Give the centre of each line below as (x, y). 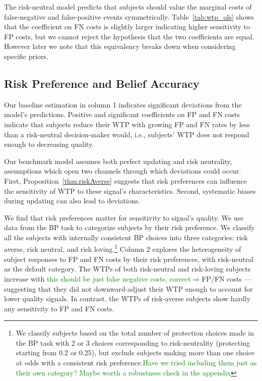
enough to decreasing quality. (49, 144)
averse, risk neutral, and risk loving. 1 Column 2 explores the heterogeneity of (123, 248)
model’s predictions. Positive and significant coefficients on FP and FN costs (122, 114)
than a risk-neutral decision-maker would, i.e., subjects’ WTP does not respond (127, 134)
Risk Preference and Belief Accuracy (102, 83)
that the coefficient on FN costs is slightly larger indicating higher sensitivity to (127, 26)
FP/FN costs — (226, 278)
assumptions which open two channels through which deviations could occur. (123, 171)
